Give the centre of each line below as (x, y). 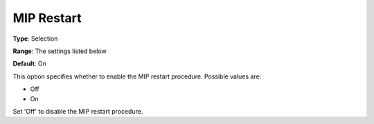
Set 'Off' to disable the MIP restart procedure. (78, 111)
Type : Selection (35, 39)
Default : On (29, 64)
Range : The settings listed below (60, 51)
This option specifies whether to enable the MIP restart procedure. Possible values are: (137, 76)
